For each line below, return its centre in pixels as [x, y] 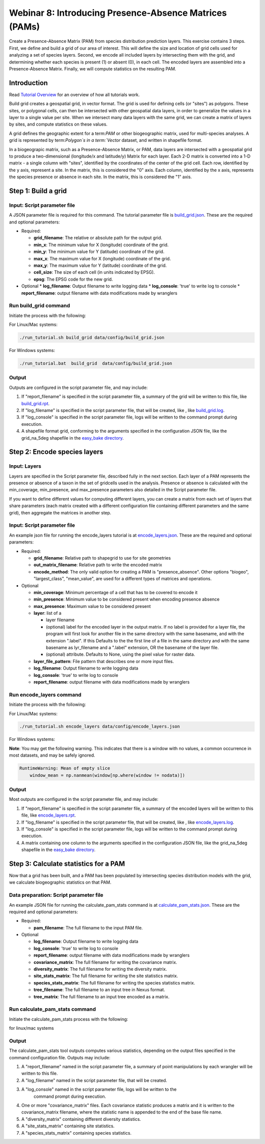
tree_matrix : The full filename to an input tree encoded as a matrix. [102, 996]
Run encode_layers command [45, 695]
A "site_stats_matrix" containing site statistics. [68, 1126]
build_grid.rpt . [36, 403]
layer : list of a [47, 613]
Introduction [28, 83]
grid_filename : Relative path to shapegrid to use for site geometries [102, 558]
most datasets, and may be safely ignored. [52, 755]
